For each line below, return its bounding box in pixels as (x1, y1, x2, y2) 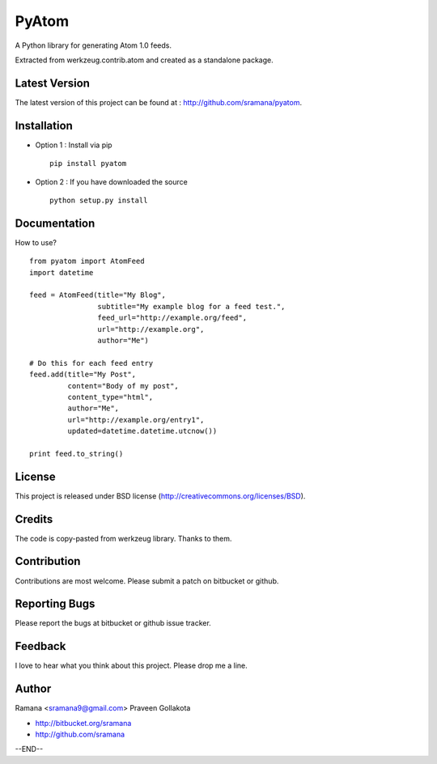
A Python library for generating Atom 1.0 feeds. (15, 40, 172, 50)
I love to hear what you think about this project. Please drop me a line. (15, 660, 248, 671)
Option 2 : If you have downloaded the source (35, 176, 188, 186)
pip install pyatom (49, 159, 127, 168)
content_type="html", (67, 393, 154, 401)
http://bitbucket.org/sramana (35, 718, 132, 728)
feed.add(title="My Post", (29, 370, 137, 380)
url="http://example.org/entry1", (67, 415, 205, 424)
